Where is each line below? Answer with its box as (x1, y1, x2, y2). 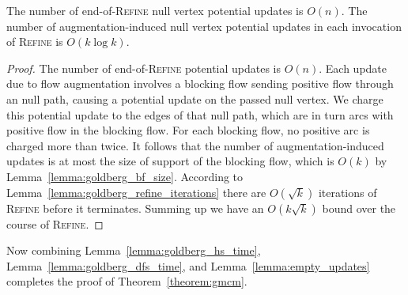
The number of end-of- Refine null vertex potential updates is (6, 2, 304, 18)
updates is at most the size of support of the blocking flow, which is (6, 153, 334, 169)
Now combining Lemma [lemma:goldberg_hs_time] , (6, 242, 261, 259)
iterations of (318, 183, 377, 200)
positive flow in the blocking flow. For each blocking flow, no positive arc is (6, 122, 370, 138)
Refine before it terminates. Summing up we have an (6, 199, 264, 216)
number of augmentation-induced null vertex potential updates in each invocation (6, 17, 402, 34)
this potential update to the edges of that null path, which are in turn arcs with (6, 106, 394, 123)
